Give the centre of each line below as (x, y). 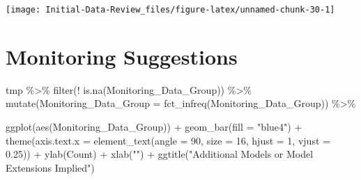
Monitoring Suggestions (122, 56)
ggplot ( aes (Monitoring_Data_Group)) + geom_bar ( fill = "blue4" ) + (154, 126)
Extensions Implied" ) (50, 167)
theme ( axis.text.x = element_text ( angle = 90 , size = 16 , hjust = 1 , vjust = (168, 140)
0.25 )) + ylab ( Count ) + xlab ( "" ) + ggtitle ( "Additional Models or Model (160, 154)
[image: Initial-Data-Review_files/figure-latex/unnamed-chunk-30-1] (170, 10)
